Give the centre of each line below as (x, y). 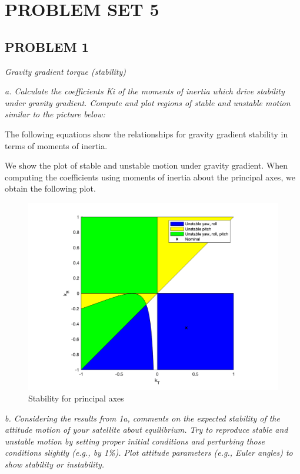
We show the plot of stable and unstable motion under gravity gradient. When (146, 165)
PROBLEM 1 (47, 46)
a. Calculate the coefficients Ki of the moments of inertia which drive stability (145, 91)
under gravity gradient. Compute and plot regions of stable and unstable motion (148, 102)
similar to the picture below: (55, 114)
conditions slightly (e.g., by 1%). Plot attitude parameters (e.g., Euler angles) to (149, 452)
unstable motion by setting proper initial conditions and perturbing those (135, 441)
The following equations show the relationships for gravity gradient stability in (146, 134)
